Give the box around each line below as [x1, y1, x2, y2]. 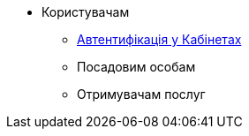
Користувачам [41, 4, 130, 19]
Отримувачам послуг [77, 87, 206, 102]
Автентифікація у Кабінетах [77, 32, 242, 47]
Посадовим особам [77, 59, 196, 74]
